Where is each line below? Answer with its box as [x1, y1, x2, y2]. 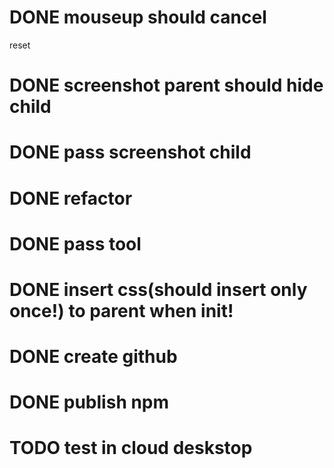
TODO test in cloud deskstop [9, 437, 253, 460]
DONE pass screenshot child [9, 141, 252, 164]
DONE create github [9, 346, 178, 368]
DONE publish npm [9, 391, 170, 414]
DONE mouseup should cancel [9, 6, 267, 29]
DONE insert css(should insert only [9, 278, 308, 301]
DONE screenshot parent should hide [9, 74, 324, 97]
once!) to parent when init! [9, 299, 234, 322]
